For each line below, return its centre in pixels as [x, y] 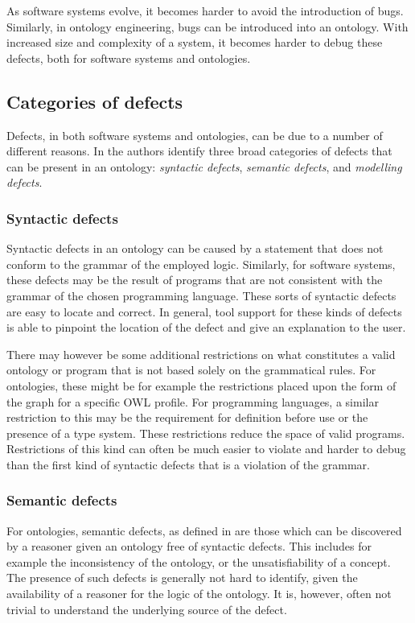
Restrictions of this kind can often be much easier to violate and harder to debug [206, 449]
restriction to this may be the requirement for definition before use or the [187, 417]
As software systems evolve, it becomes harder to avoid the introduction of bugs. [205, 10]
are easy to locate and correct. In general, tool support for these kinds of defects [204, 311]
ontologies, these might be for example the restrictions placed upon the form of [201, 385]
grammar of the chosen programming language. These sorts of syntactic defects [201, 295]
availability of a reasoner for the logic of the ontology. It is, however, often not [199, 594]
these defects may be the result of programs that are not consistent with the [195, 280]
